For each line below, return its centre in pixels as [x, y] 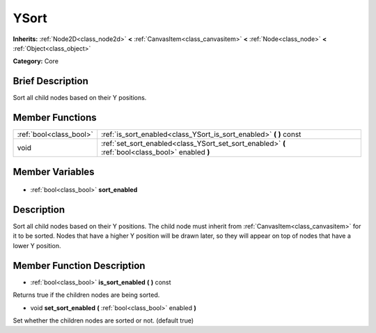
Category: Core [36, 61]
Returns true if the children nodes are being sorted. [86, 295]
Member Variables [54, 171]
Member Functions [55, 118]
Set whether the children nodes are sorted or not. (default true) [103, 320]
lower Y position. [37, 245]
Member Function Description [79, 265]
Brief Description [50, 81]
